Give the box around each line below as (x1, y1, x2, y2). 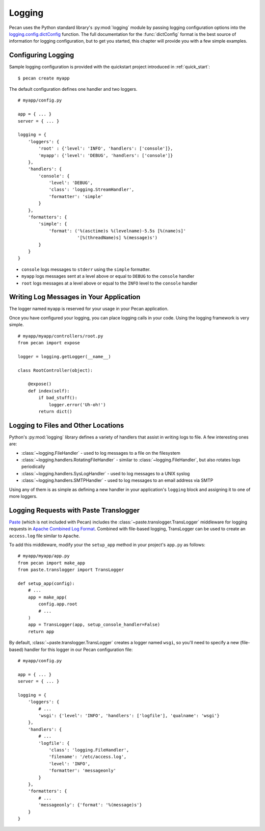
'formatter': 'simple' (49, 194, 104, 199)
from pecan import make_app (18, 560, 85, 566)
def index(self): (27, 388, 70, 393)
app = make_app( (27, 594, 67, 600)
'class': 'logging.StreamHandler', (49, 187, 134, 192)
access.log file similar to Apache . (9, 533, 80, 539)
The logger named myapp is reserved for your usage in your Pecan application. (9, 306, 169, 312)
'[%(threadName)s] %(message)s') (77, 235, 158, 240)
